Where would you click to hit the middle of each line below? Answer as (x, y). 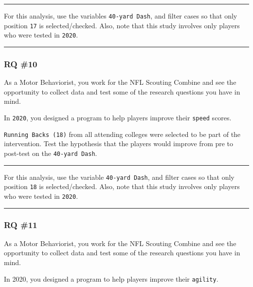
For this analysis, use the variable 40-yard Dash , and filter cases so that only (119, 177)
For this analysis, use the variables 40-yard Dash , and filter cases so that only (121, 16)
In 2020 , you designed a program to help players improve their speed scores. (118, 117)
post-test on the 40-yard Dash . (51, 153)
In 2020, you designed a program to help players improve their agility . (111, 278)
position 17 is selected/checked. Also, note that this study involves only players (122, 25)
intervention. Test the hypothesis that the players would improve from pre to (119, 143)
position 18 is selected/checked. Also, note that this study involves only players (122, 186)
